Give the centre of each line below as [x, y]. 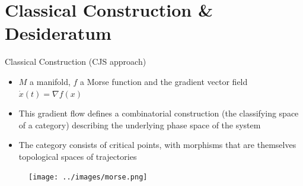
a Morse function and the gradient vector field [164, 81]
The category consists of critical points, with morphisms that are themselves [157, 145]
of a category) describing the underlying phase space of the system [140, 124]
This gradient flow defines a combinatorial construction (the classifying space [159, 113]
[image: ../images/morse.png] [88, 177]
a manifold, [50, 81]
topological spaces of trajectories [78, 156]
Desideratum [58, 33]
